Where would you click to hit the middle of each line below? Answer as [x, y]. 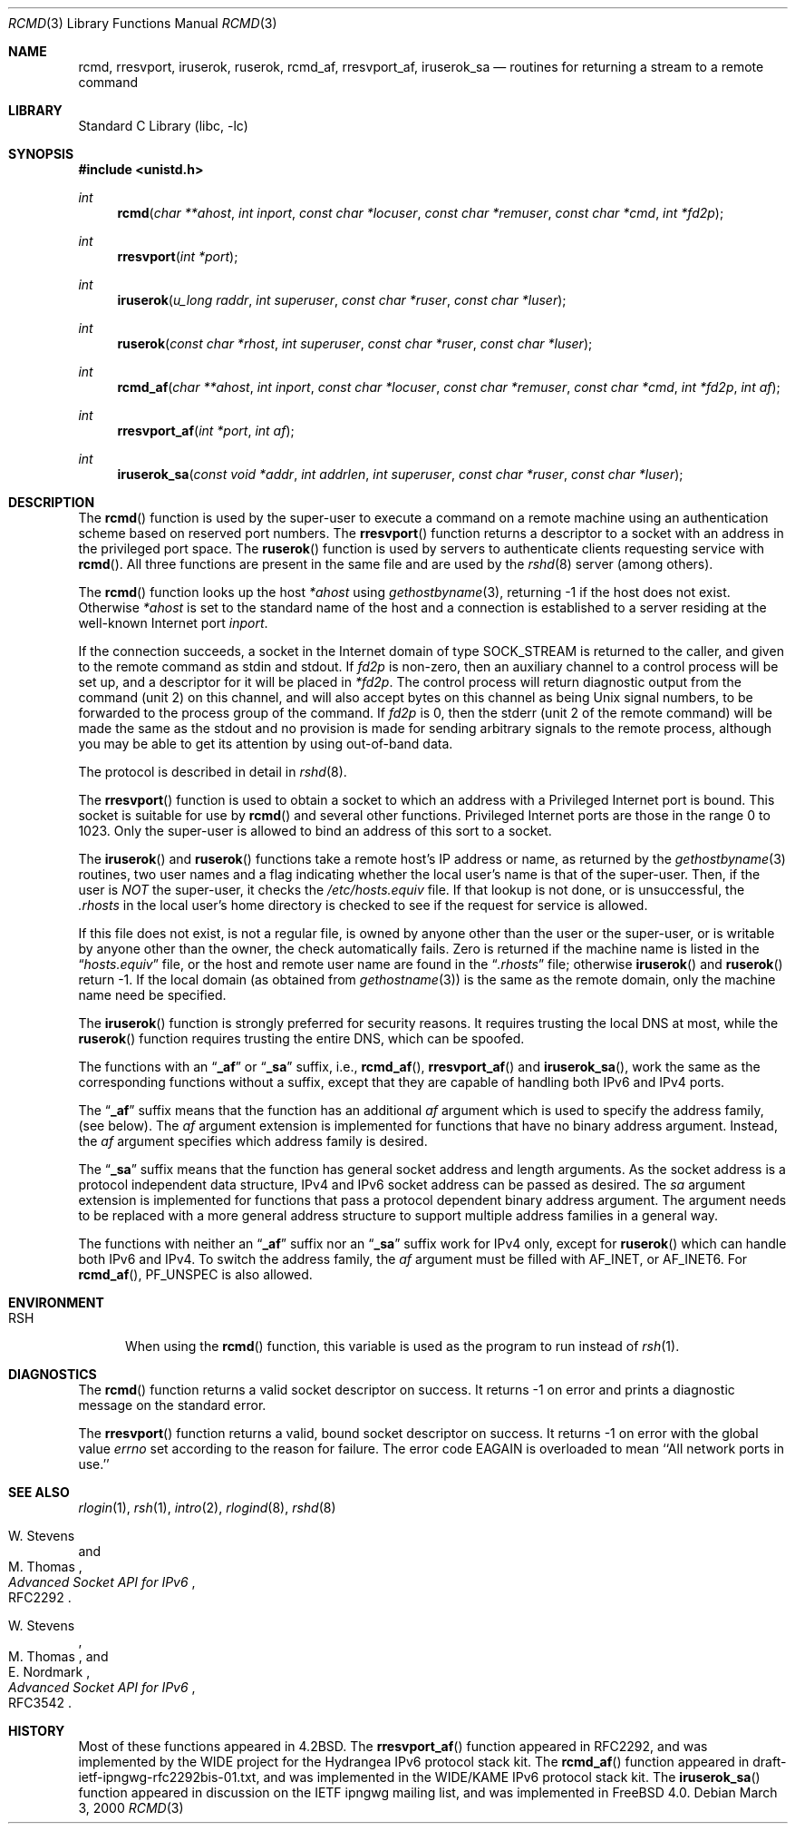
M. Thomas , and [58, 1656]
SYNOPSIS [41, 154]
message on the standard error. [172, 1405]
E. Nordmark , [49, 1672]
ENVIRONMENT [56, 1302]
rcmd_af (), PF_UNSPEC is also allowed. [195, 1274]
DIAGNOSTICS [53, 1374]
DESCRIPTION [52, 502]
